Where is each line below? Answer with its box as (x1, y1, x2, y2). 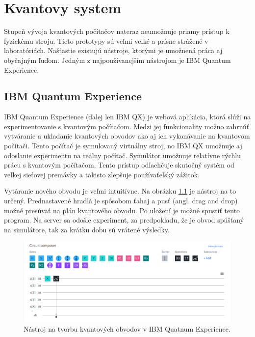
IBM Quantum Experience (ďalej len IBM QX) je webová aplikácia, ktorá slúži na (4, 112, 251, 122)
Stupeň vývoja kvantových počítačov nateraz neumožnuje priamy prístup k (4, 26, 229, 36)
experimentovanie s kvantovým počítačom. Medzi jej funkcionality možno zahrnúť (4, 121, 250, 131)
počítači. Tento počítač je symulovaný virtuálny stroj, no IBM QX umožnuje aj (4, 140, 242, 151)
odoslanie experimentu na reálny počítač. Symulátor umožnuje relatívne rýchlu (4, 150, 241, 160)
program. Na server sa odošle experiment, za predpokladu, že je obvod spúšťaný (4, 215, 244, 225)
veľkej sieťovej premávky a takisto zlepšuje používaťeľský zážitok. (4, 169, 200, 179)
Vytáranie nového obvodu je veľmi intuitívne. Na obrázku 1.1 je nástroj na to (4, 186, 236, 196)
